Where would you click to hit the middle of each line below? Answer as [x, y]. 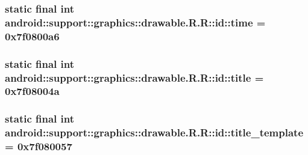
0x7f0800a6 [32, 36]
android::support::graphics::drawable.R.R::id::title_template [154, 132]
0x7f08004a [32, 91]
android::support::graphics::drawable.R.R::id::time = [135, 22]
